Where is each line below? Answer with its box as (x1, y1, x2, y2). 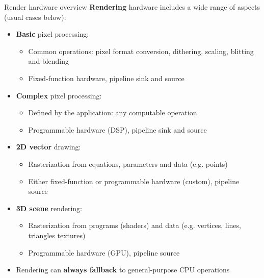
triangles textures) (28, 230, 86, 240)
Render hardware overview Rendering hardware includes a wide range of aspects (4, 2, 260, 12)
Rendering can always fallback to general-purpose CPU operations (16, 264, 230, 275)
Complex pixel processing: (16, 90, 102, 100)
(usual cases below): (4, 11, 66, 22)
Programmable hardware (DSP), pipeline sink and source (28, 124, 207, 135)
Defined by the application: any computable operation (28, 107, 197, 118)
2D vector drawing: (16, 141, 81, 152)
